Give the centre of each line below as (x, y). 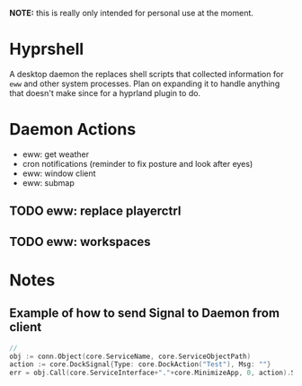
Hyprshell (47, 49)
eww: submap (48, 182)
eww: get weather (56, 154)
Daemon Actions (73, 130)
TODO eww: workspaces (80, 241)
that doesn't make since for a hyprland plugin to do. (105, 92)
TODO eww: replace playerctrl (95, 211)
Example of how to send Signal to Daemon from (145, 313)
